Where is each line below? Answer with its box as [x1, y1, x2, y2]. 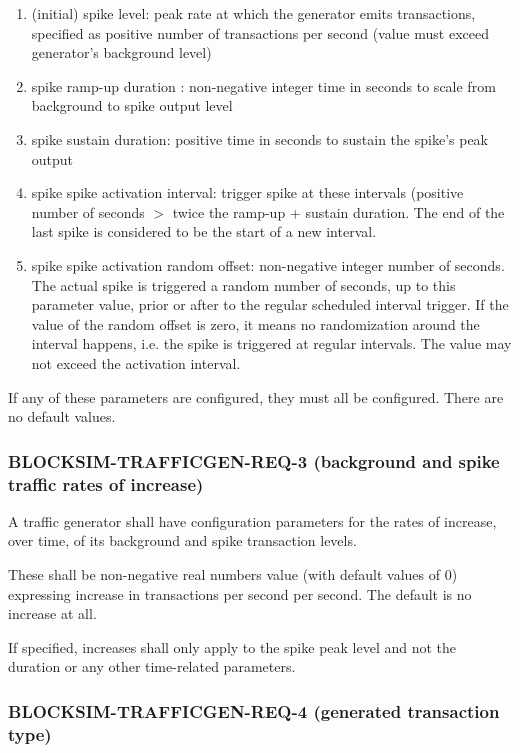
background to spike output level [31, 95, 233, 116]
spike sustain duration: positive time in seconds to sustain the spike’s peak [31, 128, 488, 149]
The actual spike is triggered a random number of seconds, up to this [31, 274, 456, 295]
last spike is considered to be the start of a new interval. [31, 221, 377, 242]
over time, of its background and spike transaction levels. [8, 530, 357, 551]
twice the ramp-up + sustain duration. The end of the [172, 201, 505, 222]
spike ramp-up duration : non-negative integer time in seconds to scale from [31, 75, 496, 96]
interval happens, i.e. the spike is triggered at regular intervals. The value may [31, 333, 512, 354]
